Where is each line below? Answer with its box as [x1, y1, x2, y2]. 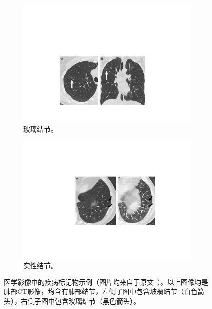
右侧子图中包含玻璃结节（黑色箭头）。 [20, 296, 140, 306]
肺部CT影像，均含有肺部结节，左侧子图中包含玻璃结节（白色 [4, 286, 198, 296]
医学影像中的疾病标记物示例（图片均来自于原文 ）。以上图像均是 [4, 276, 208, 287]
